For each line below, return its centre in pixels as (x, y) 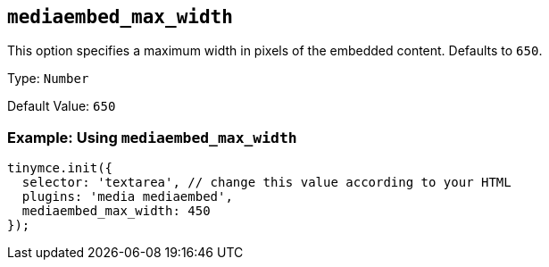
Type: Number (48, 79)
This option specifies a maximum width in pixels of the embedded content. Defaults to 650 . (275, 51)
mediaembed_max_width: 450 (116, 211)
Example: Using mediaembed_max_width (152, 137)
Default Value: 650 (62, 106)
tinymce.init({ (60, 168)
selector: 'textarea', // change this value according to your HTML (266, 183)
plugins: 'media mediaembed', (127, 197)
